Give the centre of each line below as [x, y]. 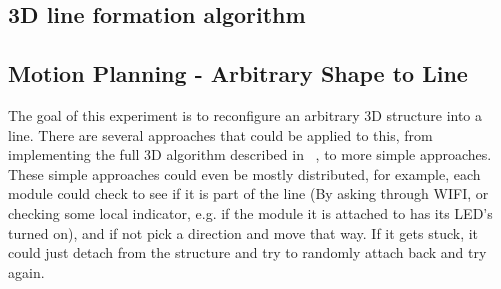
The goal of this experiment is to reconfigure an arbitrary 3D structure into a [245, 114]
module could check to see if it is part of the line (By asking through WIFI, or [248, 193]
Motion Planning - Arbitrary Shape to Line [238, 73]
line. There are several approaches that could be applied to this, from [220, 134]
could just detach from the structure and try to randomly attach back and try [247, 252]
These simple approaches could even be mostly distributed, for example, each [244, 173]
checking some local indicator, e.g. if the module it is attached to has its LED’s [250, 212]
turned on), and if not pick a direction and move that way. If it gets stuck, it [243, 232]
